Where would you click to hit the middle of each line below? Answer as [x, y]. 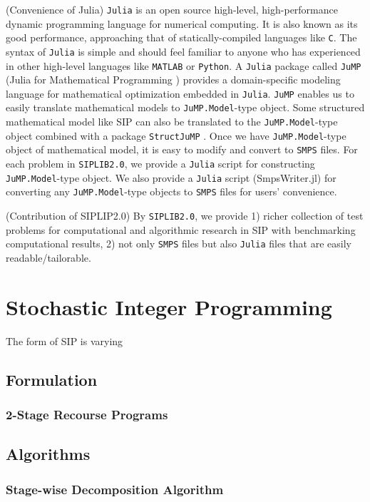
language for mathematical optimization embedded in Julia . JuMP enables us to [180, 93]
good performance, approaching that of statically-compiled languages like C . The [181, 37]
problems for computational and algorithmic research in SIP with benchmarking [181, 229]
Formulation [52, 379]
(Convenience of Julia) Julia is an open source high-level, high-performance [172, 9]
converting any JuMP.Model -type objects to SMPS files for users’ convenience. [171, 191]
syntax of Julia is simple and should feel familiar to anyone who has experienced [183, 51]
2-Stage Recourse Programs [87, 414]
